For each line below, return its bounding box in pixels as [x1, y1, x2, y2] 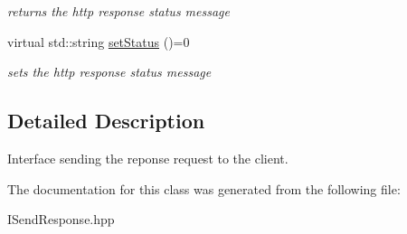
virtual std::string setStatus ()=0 [7, 32, 190, 51]
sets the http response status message [7, 62, 212, 81]
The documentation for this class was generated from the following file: [7, 179, 401, 198]
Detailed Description [7, 107, 205, 135]
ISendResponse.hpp [7, 210, 115, 229]
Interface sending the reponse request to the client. [7, 148, 289, 167]
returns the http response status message [7, 2, 230, 20]
